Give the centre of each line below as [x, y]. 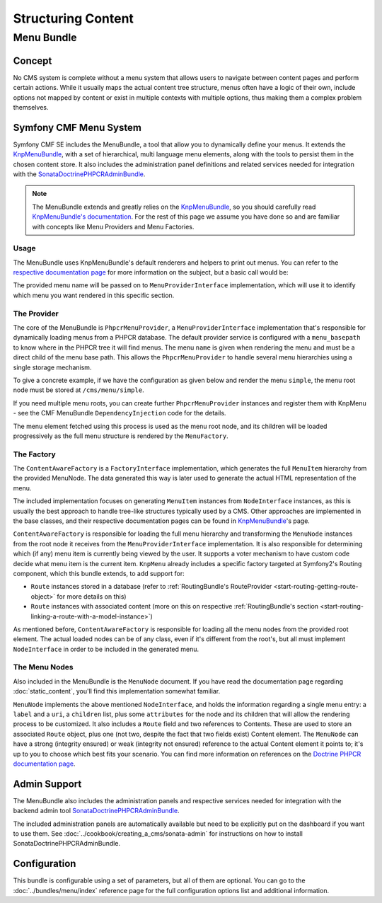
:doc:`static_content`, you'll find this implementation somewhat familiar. [117, 691]
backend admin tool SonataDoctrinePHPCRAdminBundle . [96, 811]
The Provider [36, 314]
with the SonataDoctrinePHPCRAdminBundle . [79, 174]
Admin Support [47, 784]
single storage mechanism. [52, 367]
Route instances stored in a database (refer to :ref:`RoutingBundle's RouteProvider [151, 587]
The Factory [34, 454]
